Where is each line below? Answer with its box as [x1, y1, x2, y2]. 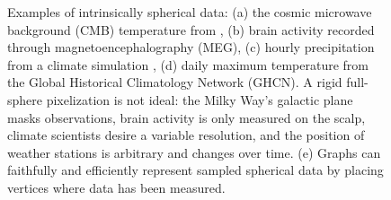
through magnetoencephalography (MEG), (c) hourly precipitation [7, 38, 375, 57]
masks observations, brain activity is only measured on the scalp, [7, 108, 366, 126]
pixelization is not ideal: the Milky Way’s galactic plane [46, 90, 353, 109]
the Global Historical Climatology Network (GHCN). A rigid [7, 73, 342, 91]
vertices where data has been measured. [7, 178, 226, 196]
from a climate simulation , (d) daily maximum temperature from [7, 55, 369, 74]
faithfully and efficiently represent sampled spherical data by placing [7, 161, 384, 179]
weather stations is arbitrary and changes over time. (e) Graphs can [7, 143, 381, 161]
